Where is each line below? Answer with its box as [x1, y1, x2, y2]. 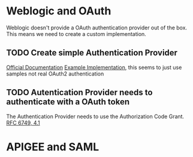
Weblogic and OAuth [6, 4, 111, 18]
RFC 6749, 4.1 [6, 119, 40, 126]
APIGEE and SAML [6, 140, 99, 153]
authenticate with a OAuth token [6, 97, 130, 107]
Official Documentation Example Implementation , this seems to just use [6, 64, 182, 71]
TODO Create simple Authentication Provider [6, 48, 178, 58]
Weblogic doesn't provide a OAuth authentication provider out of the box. [6, 24, 188, 31]
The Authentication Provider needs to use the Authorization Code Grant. [6, 113, 185, 120]
